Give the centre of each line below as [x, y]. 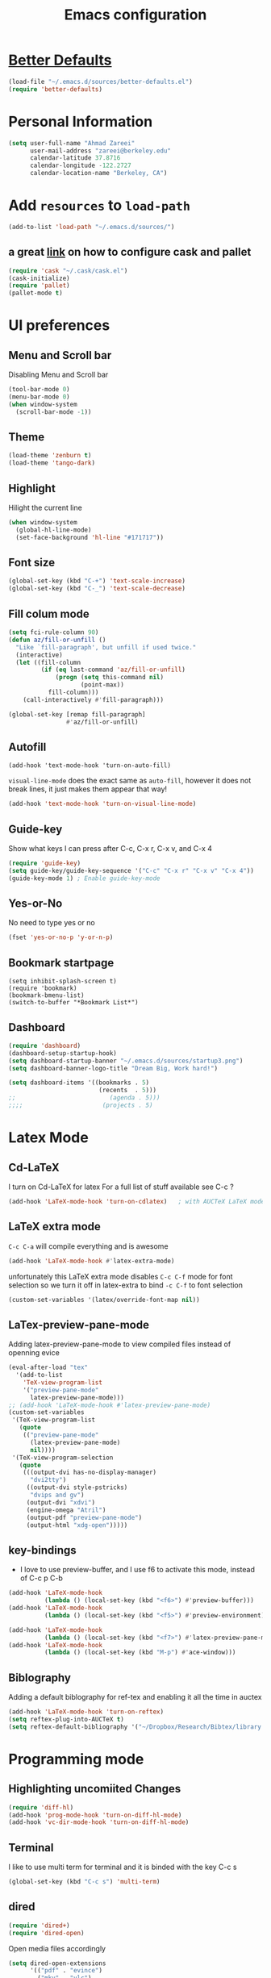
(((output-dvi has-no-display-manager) [90, 1473]
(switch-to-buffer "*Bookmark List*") [73, 1003]
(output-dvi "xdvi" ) [60, 1502]
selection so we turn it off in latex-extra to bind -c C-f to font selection [126, 1285]
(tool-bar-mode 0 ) [39, 390]
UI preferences [59, 325]
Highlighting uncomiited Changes [95, 1789]
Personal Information [81, 121]
